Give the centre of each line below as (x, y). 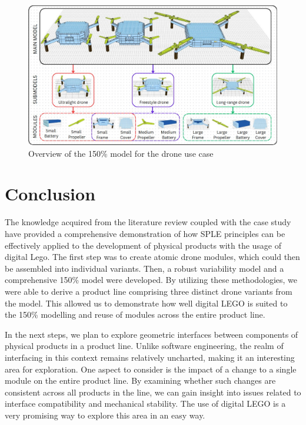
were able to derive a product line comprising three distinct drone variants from (149, 291)
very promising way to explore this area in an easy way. (105, 415)
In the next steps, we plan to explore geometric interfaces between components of (152, 334)
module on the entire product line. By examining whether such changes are (140, 380)
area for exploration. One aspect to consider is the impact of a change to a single (151, 369)
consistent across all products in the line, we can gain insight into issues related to (153, 392)
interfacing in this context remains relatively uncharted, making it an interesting (150, 357)
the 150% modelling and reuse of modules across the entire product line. (135, 314)
